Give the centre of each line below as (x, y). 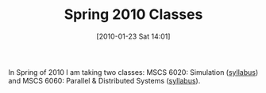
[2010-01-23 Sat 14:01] (133, 36)
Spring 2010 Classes (133, 15)
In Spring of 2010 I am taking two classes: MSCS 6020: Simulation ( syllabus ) (133, 72)
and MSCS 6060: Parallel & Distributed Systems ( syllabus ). (104, 80)
